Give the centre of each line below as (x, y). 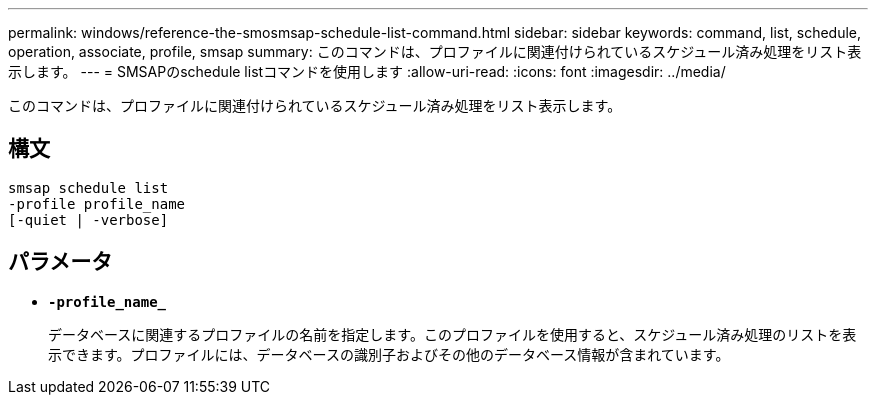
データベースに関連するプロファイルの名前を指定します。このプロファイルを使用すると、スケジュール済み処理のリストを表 (452, 334)
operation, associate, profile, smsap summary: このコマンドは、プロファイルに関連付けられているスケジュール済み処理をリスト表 (435, 51)
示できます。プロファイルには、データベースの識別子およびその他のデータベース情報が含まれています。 (389, 354)
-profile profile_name (97, 203)
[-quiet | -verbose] (88, 219)
